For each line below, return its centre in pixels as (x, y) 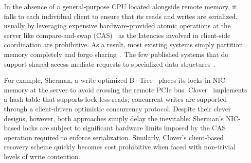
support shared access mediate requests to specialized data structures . (110, 63)
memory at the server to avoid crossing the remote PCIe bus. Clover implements (125, 89)
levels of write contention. (42, 156)
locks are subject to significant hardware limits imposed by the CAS (124, 128)
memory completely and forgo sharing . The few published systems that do (116, 54)
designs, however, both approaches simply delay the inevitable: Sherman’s (114, 118)
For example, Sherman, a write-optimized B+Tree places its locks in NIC (115, 80)
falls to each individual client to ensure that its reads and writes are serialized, (121, 16)
